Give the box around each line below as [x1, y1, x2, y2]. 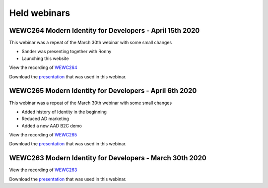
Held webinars [9, 7, 70, 18]
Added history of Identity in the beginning [21, 109, 107, 115]
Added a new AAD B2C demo [21, 123, 82, 128]
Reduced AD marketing [21, 116, 69, 122]
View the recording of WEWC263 [9, 167, 77, 173]
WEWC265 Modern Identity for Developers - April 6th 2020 [9, 87, 197, 95]
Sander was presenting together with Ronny [21, 49, 112, 55]
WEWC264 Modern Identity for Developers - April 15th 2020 [9, 26, 200, 35]
